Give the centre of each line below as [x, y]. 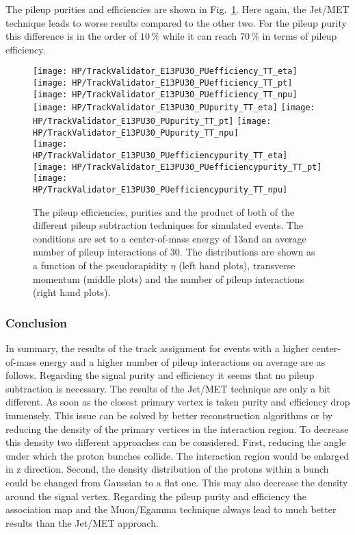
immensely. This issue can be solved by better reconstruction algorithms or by [169, 415]
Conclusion [36, 322]
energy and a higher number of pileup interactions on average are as [183, 361]
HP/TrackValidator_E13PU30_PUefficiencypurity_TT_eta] [160, 155]
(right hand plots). [72, 292]
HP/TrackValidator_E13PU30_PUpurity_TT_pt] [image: [152, 121]
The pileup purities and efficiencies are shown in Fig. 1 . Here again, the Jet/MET [177, 9]
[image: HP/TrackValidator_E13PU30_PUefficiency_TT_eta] [165, 72]
